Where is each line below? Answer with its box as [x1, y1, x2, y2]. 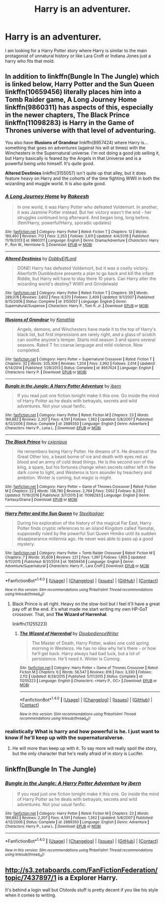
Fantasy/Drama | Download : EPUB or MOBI [5, 497, 78, 502]
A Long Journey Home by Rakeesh [5, 193, 89, 199]
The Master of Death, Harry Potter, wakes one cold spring [31, 640, 149, 646]
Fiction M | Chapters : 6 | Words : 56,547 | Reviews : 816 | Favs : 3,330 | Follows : [19, 670, 152, 675]
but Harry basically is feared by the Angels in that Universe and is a [5, 155, 141, 161]
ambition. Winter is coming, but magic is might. [17, 475, 112, 481]
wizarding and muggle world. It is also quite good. [5, 180, 107, 186]
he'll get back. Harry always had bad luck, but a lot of [31, 651, 140, 657]
